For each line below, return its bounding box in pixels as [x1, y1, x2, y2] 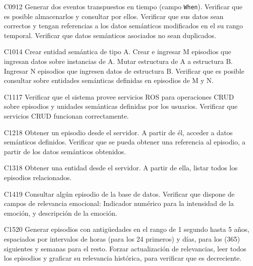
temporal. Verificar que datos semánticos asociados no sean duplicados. [4, 30, 216, 40]
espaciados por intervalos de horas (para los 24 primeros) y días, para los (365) [4, 233, 240, 244]
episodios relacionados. [4, 172, 72, 182]
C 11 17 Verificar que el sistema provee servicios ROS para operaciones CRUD [4, 91, 234, 102]
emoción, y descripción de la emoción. [4, 207, 117, 218]
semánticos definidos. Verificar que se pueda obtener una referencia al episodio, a [4, 137, 246, 147]
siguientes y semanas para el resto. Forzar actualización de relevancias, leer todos [4, 243, 247, 253]
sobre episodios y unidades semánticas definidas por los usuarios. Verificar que [4, 101, 238, 111]
